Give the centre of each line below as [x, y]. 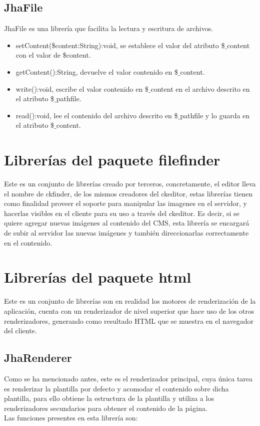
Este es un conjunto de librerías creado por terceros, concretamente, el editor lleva [130, 184]
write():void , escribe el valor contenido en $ [82, 88]
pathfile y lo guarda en [215, 115]
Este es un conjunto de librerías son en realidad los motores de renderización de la [130, 301]
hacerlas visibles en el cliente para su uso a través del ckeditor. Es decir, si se [122, 213]
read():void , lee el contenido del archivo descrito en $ [97, 115]
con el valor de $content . [53, 55]
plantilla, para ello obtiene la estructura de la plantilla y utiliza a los [109, 398]
